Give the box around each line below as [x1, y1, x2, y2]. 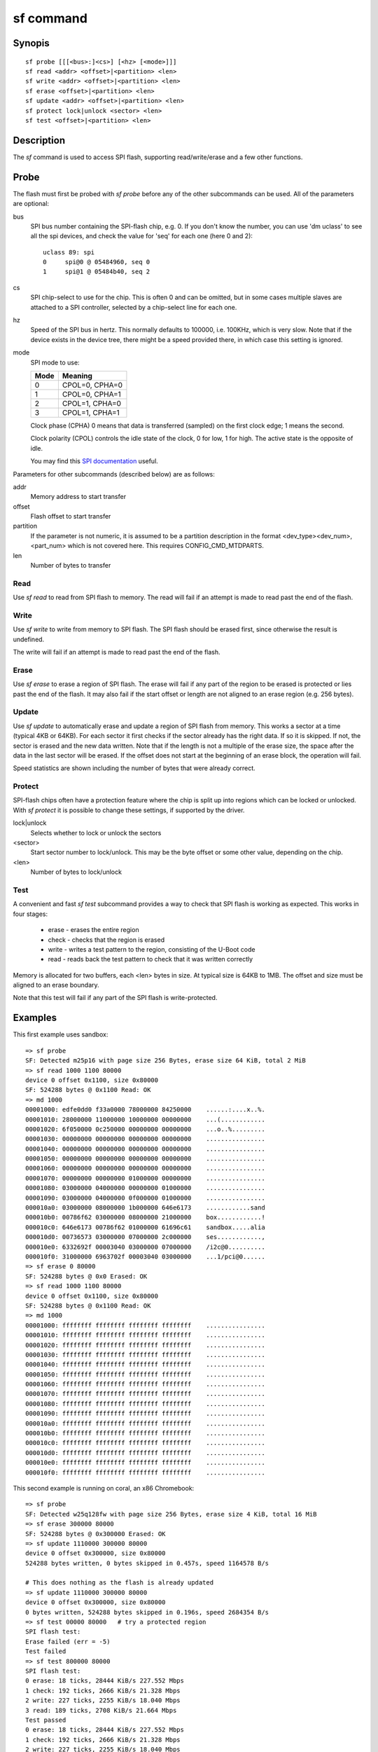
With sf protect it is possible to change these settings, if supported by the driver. [13, 806, 245, 814]
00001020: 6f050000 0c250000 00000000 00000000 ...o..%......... [25, 1125, 265, 1133]
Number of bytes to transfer [30, 561, 111, 570]
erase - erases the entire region [48, 926, 139, 934]
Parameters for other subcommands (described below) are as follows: [13, 470, 215, 478]
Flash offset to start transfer [30, 512, 111, 521]
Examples [13, 1012, 57, 1024]
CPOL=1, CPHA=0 [62, 398, 122, 408]
